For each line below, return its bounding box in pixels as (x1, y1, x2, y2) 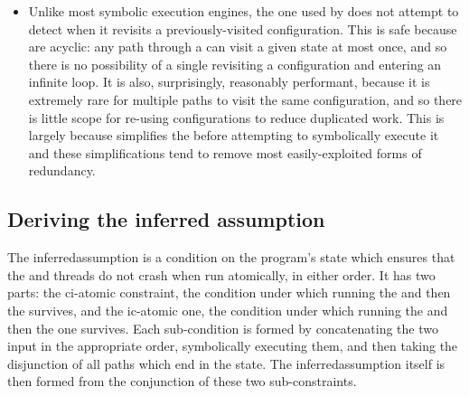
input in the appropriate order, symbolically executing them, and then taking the (7, 336, 458, 355)
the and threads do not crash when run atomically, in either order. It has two (7, 265, 436, 284)
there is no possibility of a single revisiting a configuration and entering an (28, 54, 442, 73)
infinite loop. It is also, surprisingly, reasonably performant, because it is (28, 72, 430, 91)
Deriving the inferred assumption (7, 205, 325, 233)
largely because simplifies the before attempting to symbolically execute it (28, 126, 439, 145)
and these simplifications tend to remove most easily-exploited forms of (28, 143, 422, 162)
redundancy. (28, 161, 96, 180)
